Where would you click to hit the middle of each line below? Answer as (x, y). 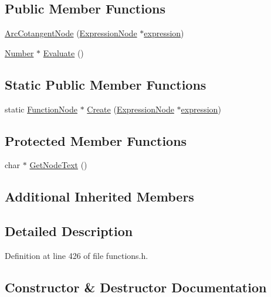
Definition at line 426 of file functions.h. (77, 255)
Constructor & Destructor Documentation (136, 287)
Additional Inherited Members (99, 197)
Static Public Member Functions (106, 84)
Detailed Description (69, 231)
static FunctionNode (41, 109)
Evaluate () (63, 52)
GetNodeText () (58, 165)
